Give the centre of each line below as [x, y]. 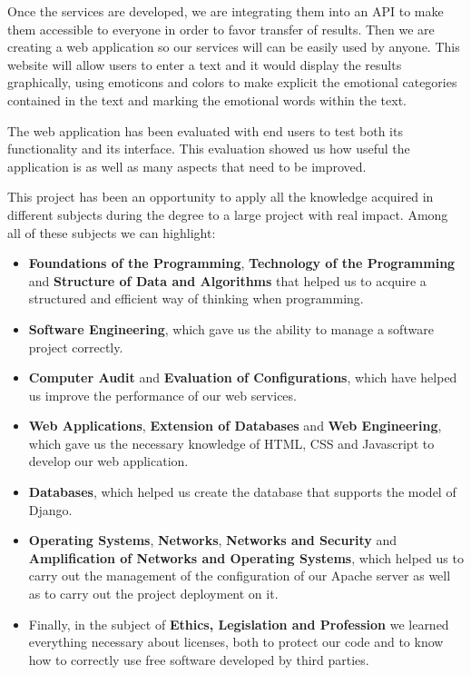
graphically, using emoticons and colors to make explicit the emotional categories [232, 82]
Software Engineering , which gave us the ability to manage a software [231, 328]
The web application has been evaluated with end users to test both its [205, 130]
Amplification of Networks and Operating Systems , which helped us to [246, 557]
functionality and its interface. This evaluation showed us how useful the [209, 149]
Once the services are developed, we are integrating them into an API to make [226, 11]
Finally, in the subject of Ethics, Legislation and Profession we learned [239, 624]
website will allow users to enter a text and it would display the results [205, 64]
